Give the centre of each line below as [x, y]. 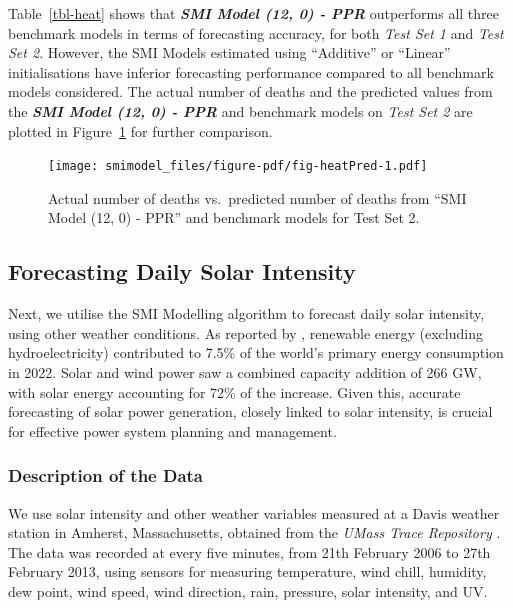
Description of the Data [106, 475]
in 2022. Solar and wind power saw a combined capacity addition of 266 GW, [245, 371]
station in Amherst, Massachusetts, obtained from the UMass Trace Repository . [254, 532]
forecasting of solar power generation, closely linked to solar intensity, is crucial [250, 411]
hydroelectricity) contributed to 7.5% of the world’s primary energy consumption [256, 352]
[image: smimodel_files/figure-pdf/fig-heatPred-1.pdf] [238, 166]
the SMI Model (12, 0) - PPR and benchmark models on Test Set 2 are [240, 110]
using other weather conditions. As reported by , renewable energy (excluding [245, 332]
